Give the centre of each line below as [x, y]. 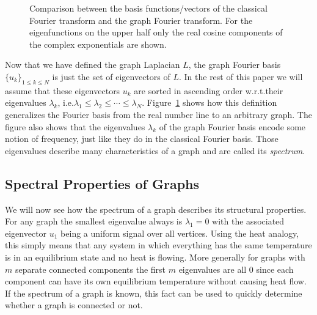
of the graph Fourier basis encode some [232, 126]
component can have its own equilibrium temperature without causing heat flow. [156, 281]
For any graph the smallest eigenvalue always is [94, 221]
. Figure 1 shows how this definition [210, 102]
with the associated [248, 221]
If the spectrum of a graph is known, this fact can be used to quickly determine [154, 293]
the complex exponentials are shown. [98, 44]
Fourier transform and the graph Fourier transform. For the [141, 20]
